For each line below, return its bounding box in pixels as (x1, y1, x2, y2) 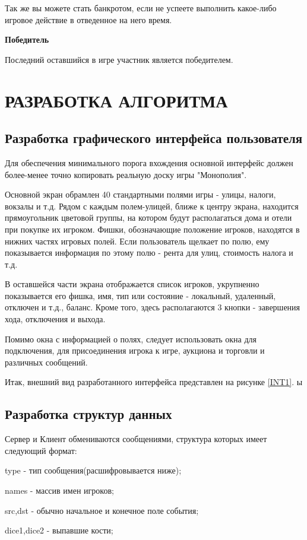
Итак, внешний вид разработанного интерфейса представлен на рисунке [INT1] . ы (5, 376, 303, 388)
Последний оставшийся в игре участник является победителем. (5, 53, 233, 65)
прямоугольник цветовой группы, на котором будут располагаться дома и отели (5, 211, 292, 224)
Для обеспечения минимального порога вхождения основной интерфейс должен (5, 156, 293, 169)
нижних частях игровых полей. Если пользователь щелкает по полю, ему (5, 234, 270, 247)
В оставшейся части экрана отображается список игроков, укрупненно (5, 278, 259, 290)
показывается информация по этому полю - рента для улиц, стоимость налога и (5, 246, 293, 259)
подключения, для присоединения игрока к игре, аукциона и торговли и (5, 344, 265, 357)
